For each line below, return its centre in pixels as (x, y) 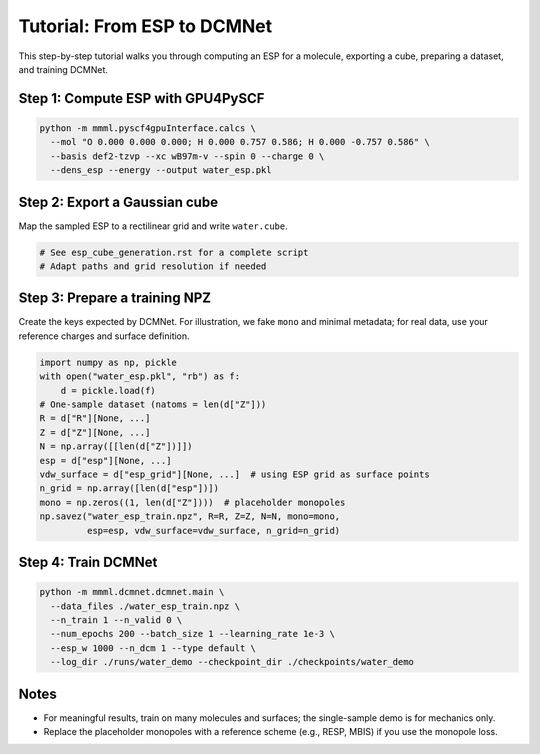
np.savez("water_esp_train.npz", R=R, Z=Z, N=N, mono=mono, (190, 516)
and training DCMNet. (63, 69)
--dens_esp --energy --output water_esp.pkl (161, 170)
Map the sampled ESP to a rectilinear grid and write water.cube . (153, 226)
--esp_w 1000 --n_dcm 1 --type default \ (153, 648)
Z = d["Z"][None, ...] (95, 432)
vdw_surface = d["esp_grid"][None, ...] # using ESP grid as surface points (234, 474)
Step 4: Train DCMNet (88, 561)
